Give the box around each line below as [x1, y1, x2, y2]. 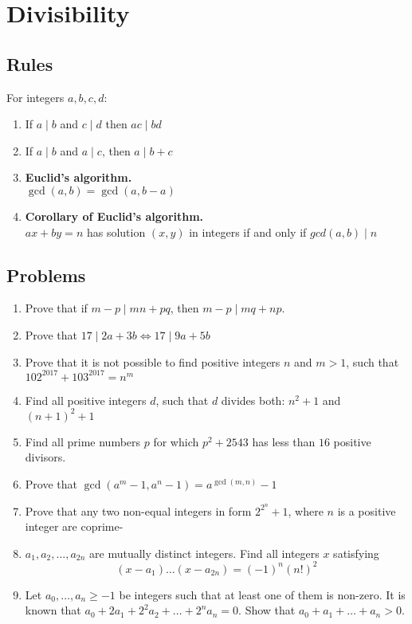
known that [25, 602, 81, 618]
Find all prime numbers [25, 433, 141, 449]
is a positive [337, 502, 396, 519]
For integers [6, 88, 65, 105]
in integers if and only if [189, 223, 307, 240]
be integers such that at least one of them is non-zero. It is [119, 586, 406, 602]
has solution [86, 223, 146, 240]
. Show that [238, 602, 296, 618]
